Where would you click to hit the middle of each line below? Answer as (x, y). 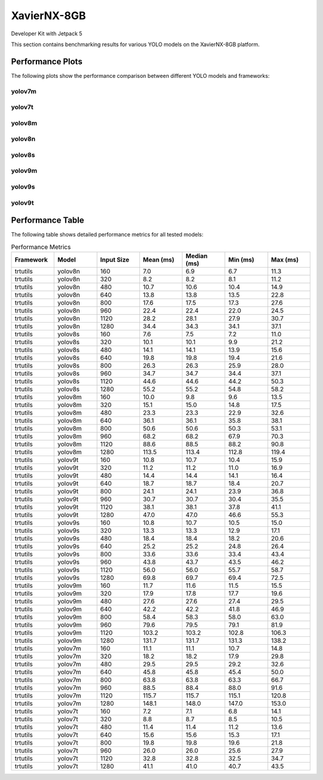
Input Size (115, 260)
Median (196, 256)
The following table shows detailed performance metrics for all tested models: (107, 235)
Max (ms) (285, 260)
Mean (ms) (159, 260)
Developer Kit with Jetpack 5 (47, 34)
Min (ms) (241, 260)
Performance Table (48, 221)
